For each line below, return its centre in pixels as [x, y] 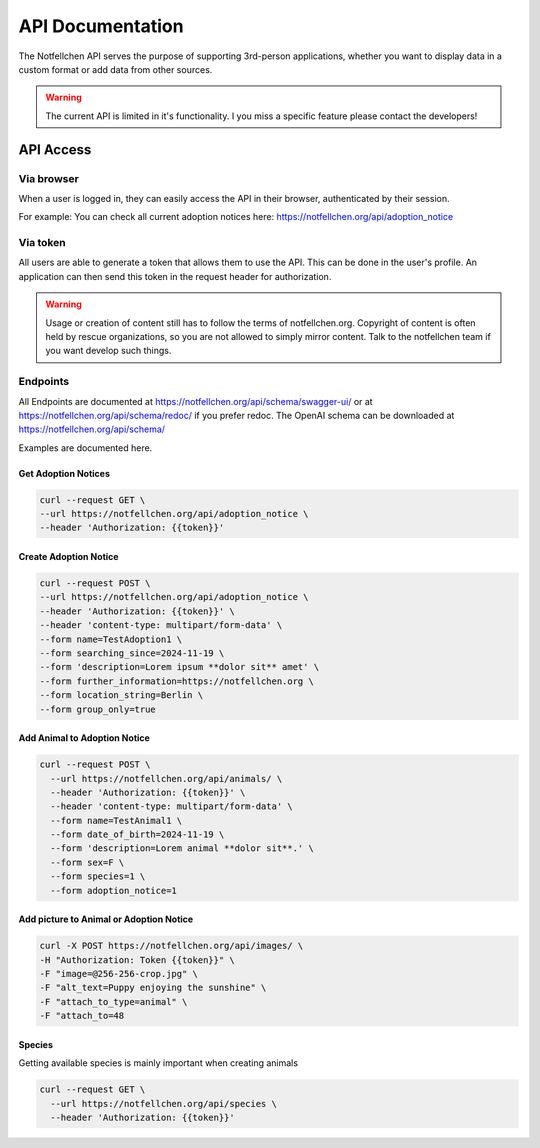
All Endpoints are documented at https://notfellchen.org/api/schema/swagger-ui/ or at [196, 401]
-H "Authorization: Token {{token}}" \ [137, 959]
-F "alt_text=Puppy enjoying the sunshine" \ [153, 988]
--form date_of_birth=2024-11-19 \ [137, 834]
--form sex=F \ [87, 862]
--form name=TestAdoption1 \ [111, 639]
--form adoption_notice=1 [113, 890]
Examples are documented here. [85, 447]
